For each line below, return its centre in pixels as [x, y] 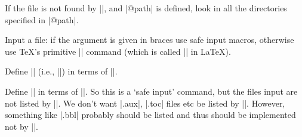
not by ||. [22, 126]
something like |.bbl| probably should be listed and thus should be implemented [150, 115]
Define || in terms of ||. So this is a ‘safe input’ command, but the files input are [151, 91]
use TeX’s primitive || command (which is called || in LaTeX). [118, 51]
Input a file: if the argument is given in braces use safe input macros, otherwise [150, 40]
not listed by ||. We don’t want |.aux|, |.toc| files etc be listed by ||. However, [145, 103]
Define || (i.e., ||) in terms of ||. [61, 71]
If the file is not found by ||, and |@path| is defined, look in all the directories [146, 8]
